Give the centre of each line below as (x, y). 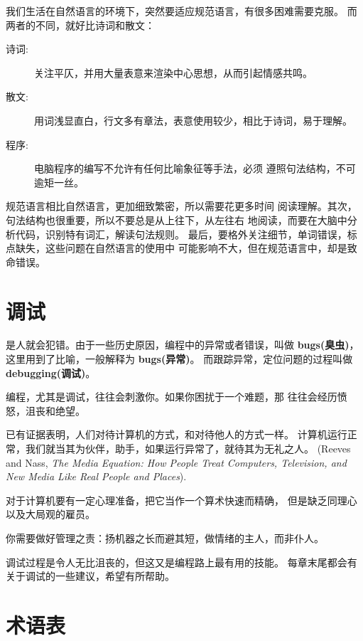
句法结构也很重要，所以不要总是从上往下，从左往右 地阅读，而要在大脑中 (177, 219)
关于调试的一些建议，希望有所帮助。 (90, 576)
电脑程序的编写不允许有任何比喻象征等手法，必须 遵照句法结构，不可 (195, 168)
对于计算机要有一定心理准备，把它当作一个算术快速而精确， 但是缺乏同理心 (181, 500)
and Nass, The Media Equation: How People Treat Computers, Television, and (176, 462)
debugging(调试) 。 (51, 372)
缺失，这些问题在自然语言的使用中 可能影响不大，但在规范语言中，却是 (181, 248)
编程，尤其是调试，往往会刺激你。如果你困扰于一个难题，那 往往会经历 (172, 397)
